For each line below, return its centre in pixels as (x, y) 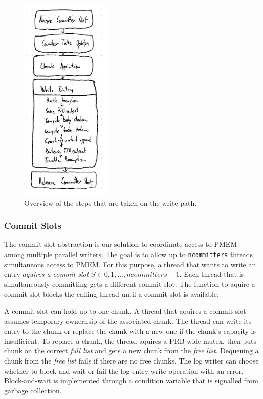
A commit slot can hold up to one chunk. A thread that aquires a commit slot (125, 311)
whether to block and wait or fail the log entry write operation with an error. (124, 370)
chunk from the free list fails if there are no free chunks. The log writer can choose (131, 360)
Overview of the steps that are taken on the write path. (111, 203)
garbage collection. (33, 390)
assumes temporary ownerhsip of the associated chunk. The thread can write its (128, 321)
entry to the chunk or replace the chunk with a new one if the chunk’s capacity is (130, 331)
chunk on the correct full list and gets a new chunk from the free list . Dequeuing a (131, 351)
